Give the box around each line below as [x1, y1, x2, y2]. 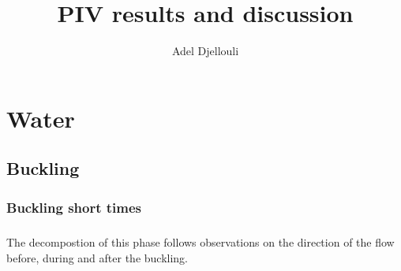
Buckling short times [6, 197, 142, 217]
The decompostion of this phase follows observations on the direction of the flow [6, 233, 395, 250]
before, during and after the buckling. [6, 249, 189, 265]
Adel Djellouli [171, 43, 239, 59]
